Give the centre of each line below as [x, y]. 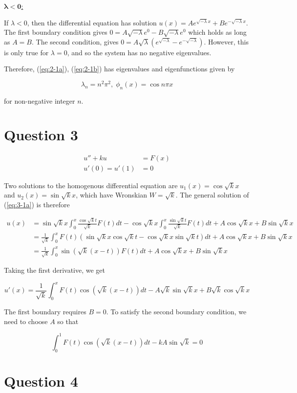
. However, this [226, 41]
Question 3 [41, 134]
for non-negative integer [40, 100]
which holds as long [217, 32]
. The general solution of [212, 195]
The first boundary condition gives [56, 32]
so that [68, 321]
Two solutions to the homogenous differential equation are [91, 185]
